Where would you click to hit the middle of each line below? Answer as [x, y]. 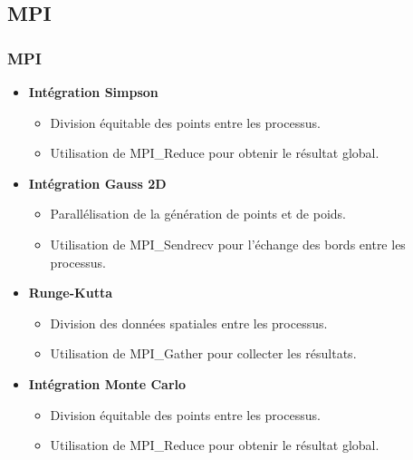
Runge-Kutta [71, 293]
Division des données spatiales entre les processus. [189, 323]
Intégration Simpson [93, 92]
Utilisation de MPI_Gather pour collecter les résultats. [203, 353]
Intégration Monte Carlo [107, 383]
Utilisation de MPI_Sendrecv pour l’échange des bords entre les [228, 244]
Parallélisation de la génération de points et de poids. [198, 214]
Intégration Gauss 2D [97, 183]
